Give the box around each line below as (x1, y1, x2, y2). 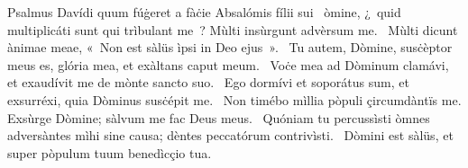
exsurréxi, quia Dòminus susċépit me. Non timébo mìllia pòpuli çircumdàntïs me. (7, 90, 462, 109)
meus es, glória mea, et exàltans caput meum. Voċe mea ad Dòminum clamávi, (7, 55, 449, 74)
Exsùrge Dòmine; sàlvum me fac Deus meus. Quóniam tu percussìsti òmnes (7, 108, 430, 127)
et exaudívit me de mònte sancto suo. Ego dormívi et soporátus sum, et (7, 73, 409, 92)
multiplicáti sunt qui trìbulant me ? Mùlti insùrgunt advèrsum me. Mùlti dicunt (7, 20, 458, 39)
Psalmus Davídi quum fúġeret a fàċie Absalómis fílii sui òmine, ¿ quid (7, 3, 401, 21)
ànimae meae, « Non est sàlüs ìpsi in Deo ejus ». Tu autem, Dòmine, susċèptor (7, 38, 453, 57)
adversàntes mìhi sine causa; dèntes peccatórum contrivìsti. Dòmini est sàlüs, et (7, 126, 454, 145)
